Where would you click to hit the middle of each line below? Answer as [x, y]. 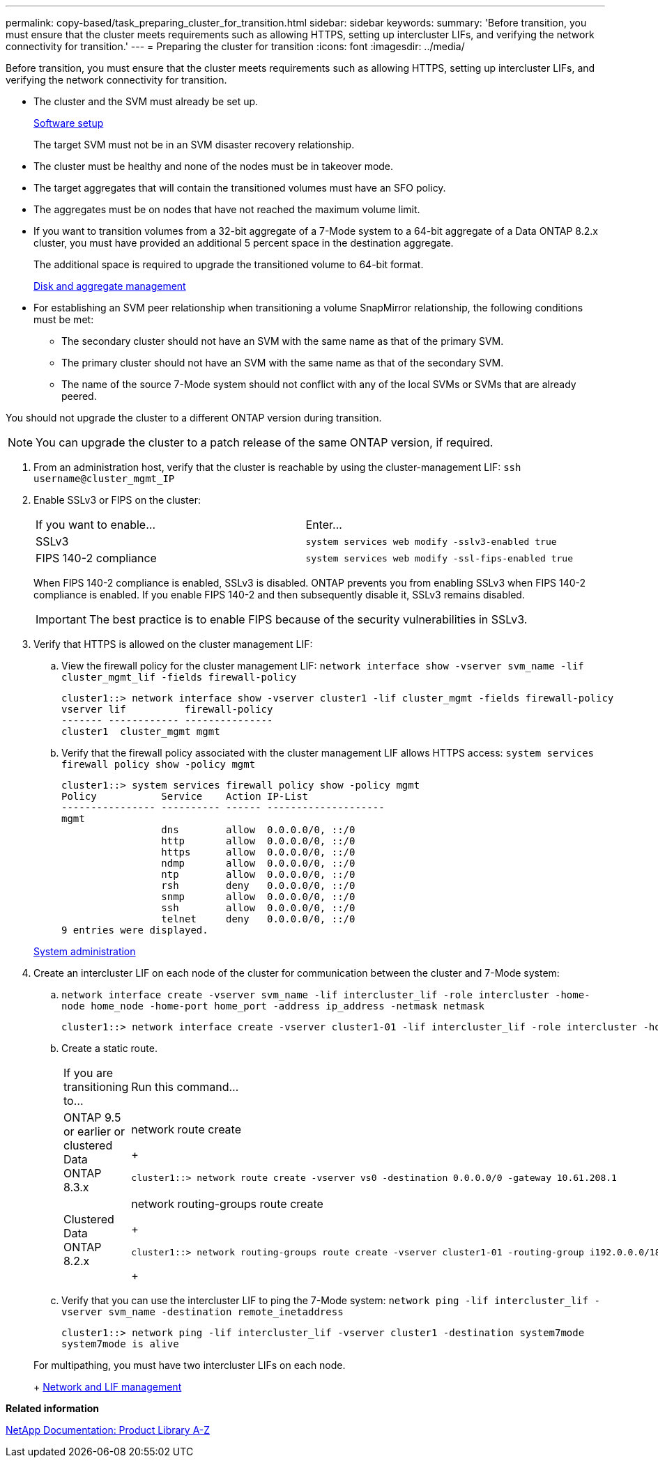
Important [61, 619]
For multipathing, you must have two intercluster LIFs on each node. [190, 1365]
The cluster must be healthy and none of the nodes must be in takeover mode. [214, 166]
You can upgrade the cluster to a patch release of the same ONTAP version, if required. [265, 442]
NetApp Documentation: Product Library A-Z [108, 1430]
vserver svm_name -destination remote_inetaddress [202, 1312]
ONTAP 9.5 [92, 1117]
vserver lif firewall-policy [167, 709]
